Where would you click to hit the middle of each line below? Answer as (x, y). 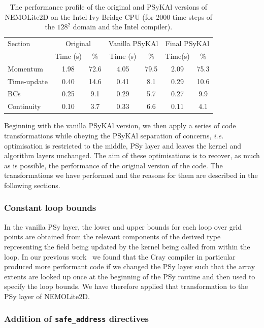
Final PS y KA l (187, 43)
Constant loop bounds (50, 208)
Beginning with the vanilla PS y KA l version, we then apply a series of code (120, 125)
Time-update (28, 81)
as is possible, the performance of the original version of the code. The (113, 165)
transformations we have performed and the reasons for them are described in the (131, 175)
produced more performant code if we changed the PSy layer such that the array (130, 266)
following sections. (32, 185)
